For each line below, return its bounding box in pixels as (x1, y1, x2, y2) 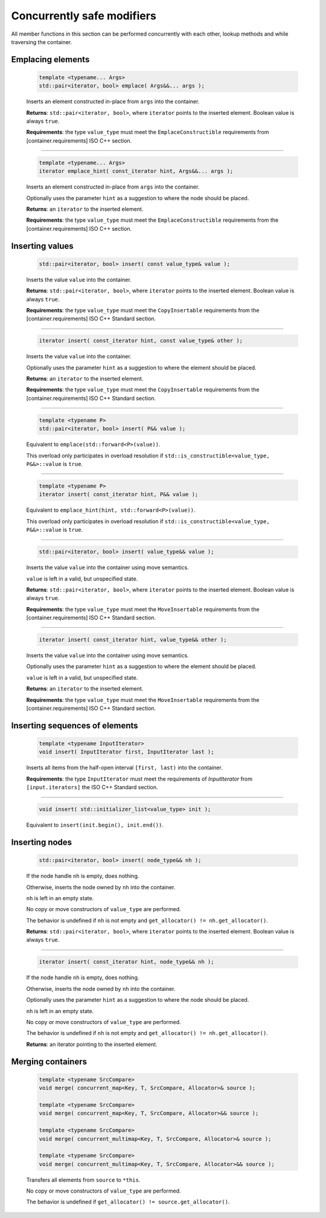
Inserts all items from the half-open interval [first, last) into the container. (26, 764, 223, 772)
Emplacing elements (11, 54, 90, 65)
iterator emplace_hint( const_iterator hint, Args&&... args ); (39, 168, 234, 175)
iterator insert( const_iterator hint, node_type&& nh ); (39, 958, 214, 965)
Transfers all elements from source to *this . (26, 1176, 141, 1184)
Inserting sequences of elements (11, 720, 138, 730)
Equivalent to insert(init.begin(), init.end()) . (26, 822, 164, 829)
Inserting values (11, 240, 74, 251)
